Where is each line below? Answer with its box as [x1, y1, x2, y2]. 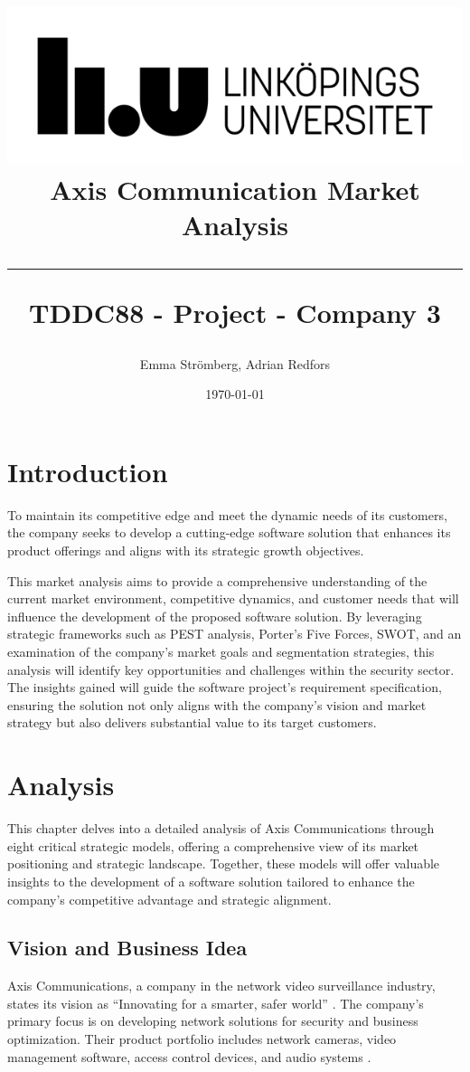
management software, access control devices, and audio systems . [7, 1047, 371, 1066]
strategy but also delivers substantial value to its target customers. [7, 713, 377, 732]
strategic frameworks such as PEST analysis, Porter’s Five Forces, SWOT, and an [7, 624, 462, 643]
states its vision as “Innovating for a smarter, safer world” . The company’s [7, 993, 424, 1012]
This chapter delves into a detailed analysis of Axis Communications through [7, 819, 435, 838]
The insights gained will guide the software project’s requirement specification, [7, 678, 442, 697]
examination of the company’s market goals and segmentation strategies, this [7, 642, 435, 661]
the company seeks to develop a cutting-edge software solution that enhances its [7, 523, 451, 542]
